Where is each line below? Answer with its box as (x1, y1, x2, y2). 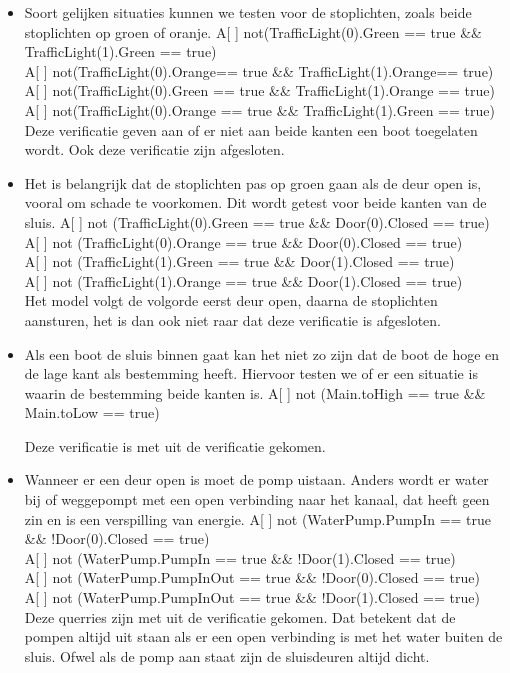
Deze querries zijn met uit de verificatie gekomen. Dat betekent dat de (24, 606, 456, 627)
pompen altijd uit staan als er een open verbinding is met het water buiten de (24, 626, 503, 647)
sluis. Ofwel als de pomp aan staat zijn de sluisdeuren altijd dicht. (24, 645, 430, 666)
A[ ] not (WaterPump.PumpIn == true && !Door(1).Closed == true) (24, 547, 456, 568)
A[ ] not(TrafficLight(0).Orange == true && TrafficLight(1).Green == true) (24, 99, 495, 120)
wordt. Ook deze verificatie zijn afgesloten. (24, 139, 285, 160)
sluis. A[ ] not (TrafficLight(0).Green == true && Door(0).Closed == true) (24, 211, 490, 232)
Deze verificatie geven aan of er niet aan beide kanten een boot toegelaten (24, 119, 478, 140)
